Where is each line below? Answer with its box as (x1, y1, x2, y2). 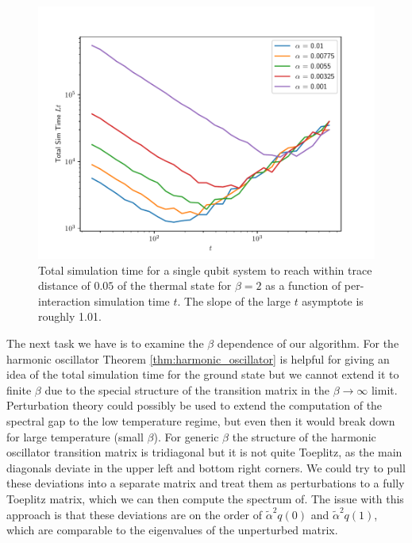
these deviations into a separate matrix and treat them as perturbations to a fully (6, 475, 405, 491)
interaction (38, 292, 90, 309)
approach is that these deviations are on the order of (6, 506, 262, 522)
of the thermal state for (117, 277, 232, 294)
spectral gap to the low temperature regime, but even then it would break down (6, 412, 395, 429)
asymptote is (302, 292, 364, 309)
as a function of (265, 277, 341, 294)
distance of (38, 277, 90, 294)
